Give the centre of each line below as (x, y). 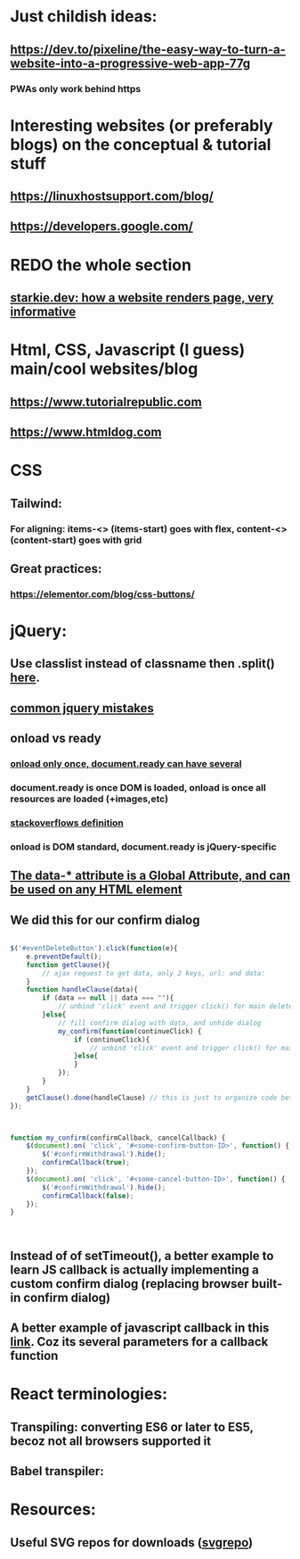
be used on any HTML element (96, 890)
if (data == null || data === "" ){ (108, 998)
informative (43, 312)
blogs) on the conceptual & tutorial (141, 144)
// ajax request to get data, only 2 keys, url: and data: (154, 973)
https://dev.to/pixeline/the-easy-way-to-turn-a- (148, 50)
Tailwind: (36, 503)
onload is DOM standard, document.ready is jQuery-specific (143, 847)
